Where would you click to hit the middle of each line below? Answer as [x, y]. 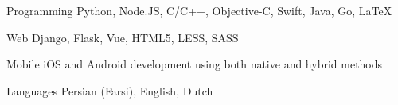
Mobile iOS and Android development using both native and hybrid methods [195, 64]
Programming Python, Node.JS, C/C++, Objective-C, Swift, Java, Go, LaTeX [199, 10]
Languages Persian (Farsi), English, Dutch [110, 90]
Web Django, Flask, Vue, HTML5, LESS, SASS [123, 37]
